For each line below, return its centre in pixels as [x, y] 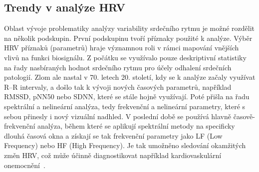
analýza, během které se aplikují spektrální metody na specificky [136, 126]
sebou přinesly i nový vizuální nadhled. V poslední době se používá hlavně [118, 116]
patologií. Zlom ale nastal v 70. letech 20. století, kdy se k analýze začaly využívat [130, 77]
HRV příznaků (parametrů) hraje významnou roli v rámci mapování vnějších [122, 48]
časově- [244, 116]
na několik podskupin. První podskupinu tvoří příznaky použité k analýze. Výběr [128, 38]
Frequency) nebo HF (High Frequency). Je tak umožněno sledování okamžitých [125, 145]
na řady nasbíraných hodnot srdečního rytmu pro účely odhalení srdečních [118, 67]
